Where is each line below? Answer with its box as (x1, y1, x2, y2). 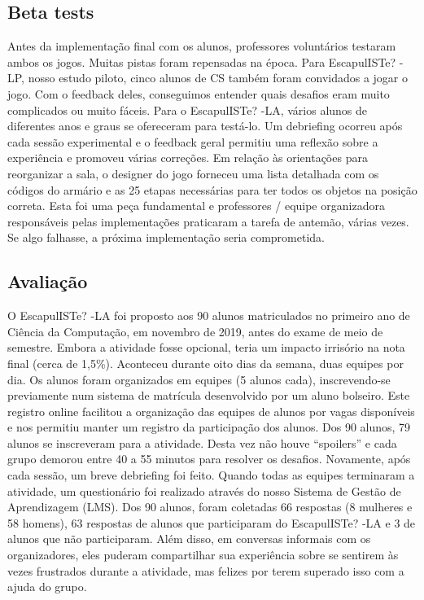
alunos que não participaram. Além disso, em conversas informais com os (7, 530, 371, 547)
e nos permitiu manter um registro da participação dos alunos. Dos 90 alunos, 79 (7, 418, 411, 436)
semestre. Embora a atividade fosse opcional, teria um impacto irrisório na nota (7, 339, 405, 356)
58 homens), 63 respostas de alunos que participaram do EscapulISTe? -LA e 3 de (7, 514, 416, 531)
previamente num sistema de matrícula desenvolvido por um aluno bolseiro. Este (7, 387, 410, 404)
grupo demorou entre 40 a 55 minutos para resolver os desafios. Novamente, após (7, 450, 411, 467)
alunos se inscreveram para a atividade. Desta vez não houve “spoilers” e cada (7, 434, 397, 451)
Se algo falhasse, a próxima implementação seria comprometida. (7, 229, 325, 246)
